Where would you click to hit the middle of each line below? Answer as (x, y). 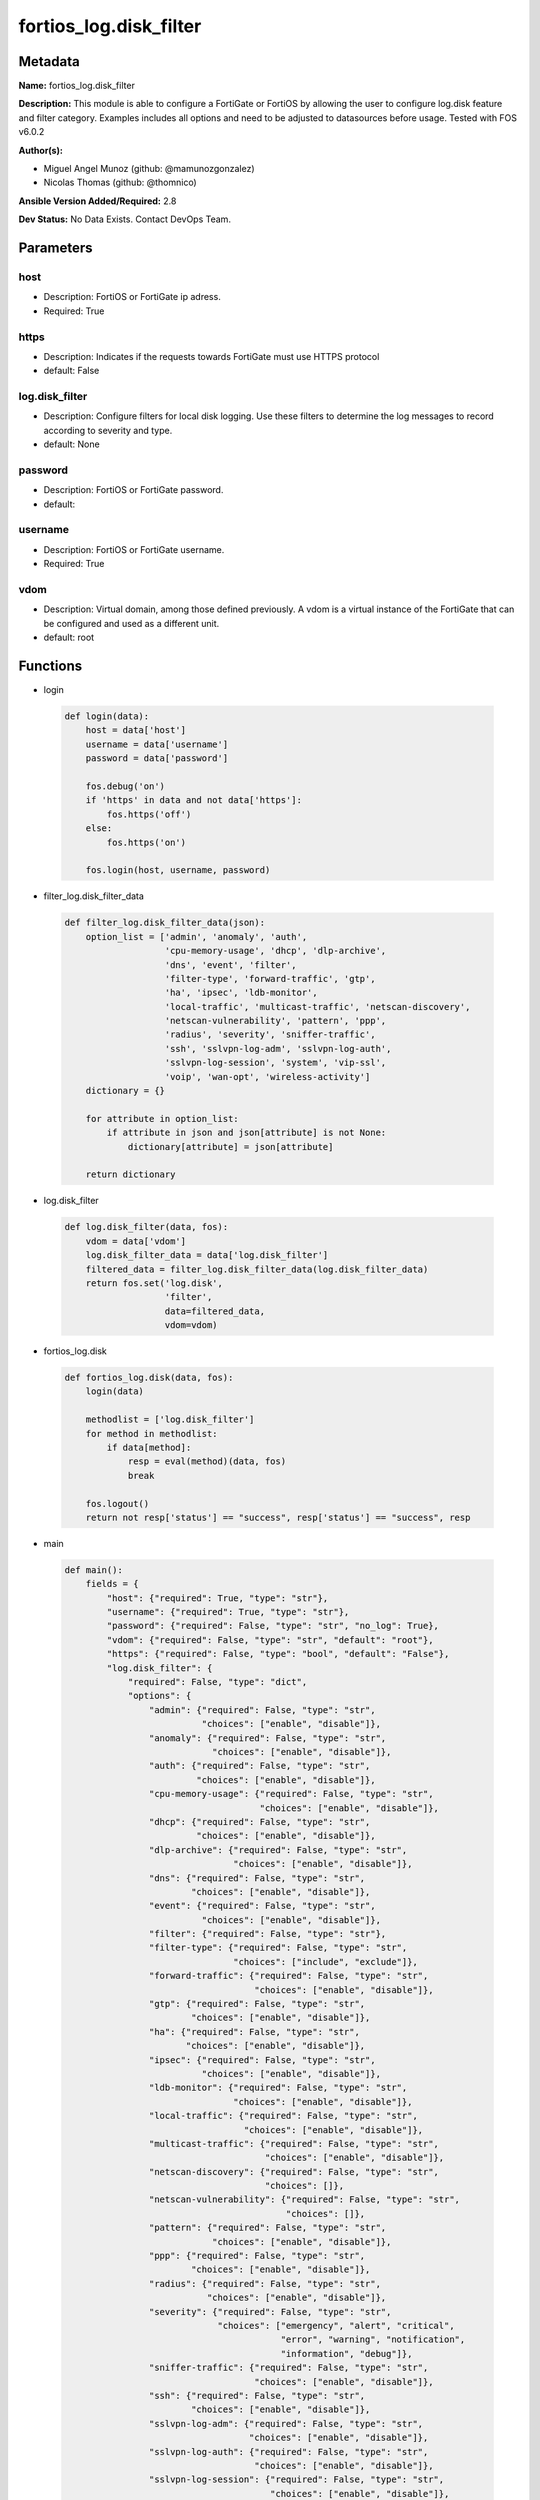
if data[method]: (149, 1447)
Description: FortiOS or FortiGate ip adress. (132, 297)
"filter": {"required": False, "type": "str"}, (267, 1934)
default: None (71, 444)
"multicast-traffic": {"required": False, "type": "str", (294, 2143)
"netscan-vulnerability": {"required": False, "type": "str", (304, 2199)
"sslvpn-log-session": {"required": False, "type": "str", (296, 2479)
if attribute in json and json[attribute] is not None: (246, 1133)
